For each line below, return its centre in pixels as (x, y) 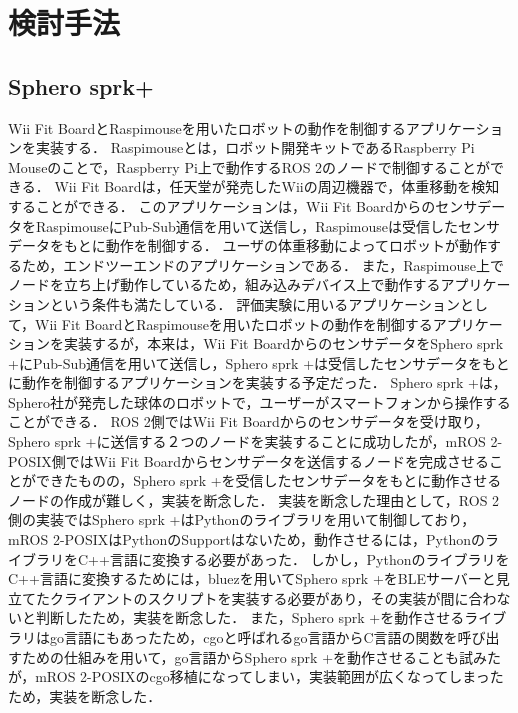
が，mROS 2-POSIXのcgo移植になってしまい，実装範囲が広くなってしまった (256, 676)
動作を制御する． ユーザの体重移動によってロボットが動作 (296, 245)
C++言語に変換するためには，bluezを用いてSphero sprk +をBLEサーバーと (252, 578)
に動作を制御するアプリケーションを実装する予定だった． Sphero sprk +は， (257, 382)
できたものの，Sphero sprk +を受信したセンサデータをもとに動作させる (268, 480)
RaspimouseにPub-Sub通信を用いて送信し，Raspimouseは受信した (247, 225)
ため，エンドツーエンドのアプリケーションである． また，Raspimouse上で (262, 264)
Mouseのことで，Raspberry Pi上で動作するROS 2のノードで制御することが (249, 166)
